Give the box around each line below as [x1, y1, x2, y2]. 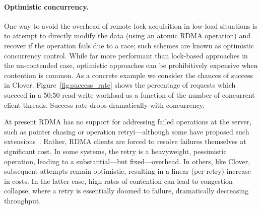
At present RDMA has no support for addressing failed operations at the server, [4, 116, 252, 127]
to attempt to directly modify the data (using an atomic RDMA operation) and [4, 30, 251, 41]
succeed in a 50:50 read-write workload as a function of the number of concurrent [4, 89, 255, 100]
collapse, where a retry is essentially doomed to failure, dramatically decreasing [4, 185, 249, 196]
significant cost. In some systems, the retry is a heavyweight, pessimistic [4, 146, 227, 156]
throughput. [4, 195, 41, 205]
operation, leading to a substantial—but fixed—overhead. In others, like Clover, [4, 156, 250, 166]
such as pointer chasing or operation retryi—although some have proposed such [4, 126, 249, 136]
